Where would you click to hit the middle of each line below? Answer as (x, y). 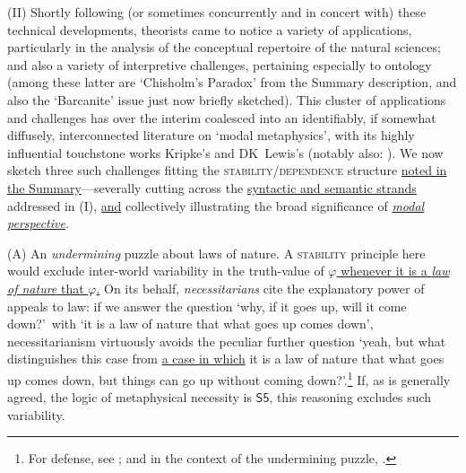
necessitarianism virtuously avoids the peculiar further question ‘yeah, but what (227, 341)
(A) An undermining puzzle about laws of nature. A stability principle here (216, 253)
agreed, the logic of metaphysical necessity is (129, 397)
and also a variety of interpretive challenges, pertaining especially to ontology (220, 64)
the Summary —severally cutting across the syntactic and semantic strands (212, 187)
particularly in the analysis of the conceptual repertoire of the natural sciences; (224, 47)
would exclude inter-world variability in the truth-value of (166, 271)
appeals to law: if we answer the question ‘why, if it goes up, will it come (207, 306)
